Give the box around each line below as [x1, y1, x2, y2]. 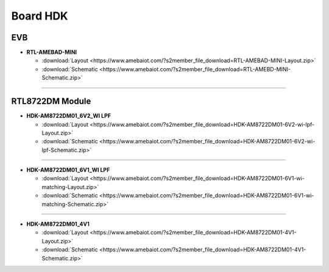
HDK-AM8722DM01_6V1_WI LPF [26, 166, 110, 174]
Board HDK [11, 9, 68, 23]
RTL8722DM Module [11, 96, 91, 107]
